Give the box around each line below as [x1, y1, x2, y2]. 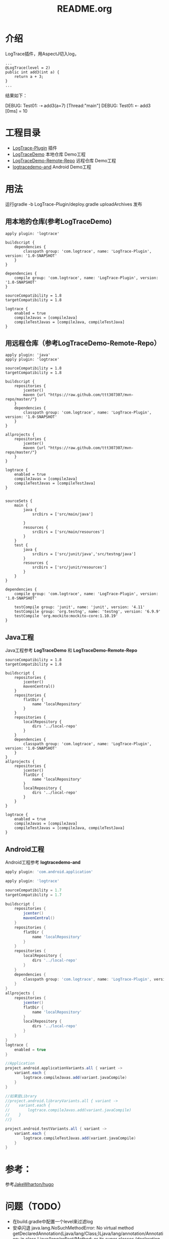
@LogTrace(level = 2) [5, 65, 51, 70]
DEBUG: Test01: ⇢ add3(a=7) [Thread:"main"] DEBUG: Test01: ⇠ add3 [5, 102, 151, 109]
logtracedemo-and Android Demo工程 [12, 164, 92, 170]
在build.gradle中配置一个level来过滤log [12, 1219, 93, 1225]
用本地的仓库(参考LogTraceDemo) [5, 217, 112, 226]
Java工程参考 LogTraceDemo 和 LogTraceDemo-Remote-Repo [5, 648, 137, 654]
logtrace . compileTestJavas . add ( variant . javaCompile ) [23, 1135, 136, 1140]
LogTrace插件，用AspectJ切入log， [5, 51, 79, 57]
